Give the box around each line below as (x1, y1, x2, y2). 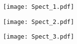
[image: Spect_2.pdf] (3, 18, 75, 25)
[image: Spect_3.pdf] (3, 33, 75, 41)
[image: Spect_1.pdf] (3, 3, 75, 10)
